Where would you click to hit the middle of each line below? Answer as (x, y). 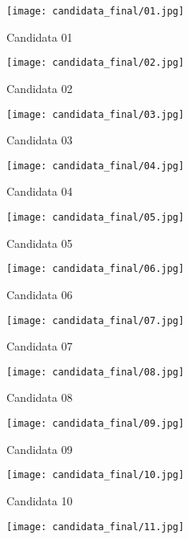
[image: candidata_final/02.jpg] (95, 63)
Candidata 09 (40, 449)
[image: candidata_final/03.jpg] (95, 114)
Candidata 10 (40, 500)
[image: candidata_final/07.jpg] (95, 320)
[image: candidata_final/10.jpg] (95, 475)
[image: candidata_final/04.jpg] (95, 166)
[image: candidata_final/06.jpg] (95, 269)
